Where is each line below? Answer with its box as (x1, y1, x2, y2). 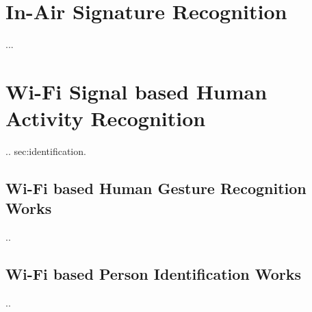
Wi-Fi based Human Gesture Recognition (5, 178, 307, 199)
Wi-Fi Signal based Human (5, 77, 268, 105)
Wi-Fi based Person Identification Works (5, 263, 302, 285)
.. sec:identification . (5, 144, 86, 158)
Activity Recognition (5, 104, 206, 132)
